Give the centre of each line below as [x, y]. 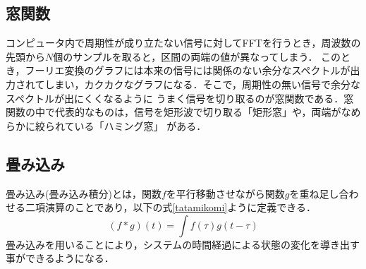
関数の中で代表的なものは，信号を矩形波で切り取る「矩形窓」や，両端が [173, 112]
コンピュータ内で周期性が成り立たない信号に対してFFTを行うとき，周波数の [183, 43]
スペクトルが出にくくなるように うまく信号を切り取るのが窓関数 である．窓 [180, 98]
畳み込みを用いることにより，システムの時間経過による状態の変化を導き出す [183, 244]
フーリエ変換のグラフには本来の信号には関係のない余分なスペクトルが [188, 70]
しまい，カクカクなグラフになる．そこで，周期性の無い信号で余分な [203, 84]
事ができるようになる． [60, 258]
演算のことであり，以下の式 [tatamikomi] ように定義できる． [180, 207]
